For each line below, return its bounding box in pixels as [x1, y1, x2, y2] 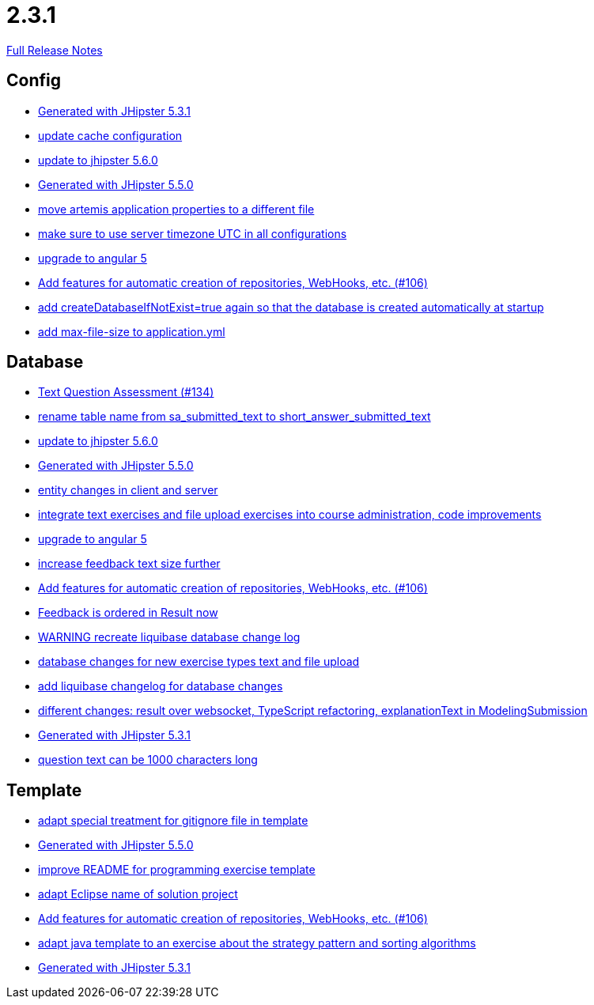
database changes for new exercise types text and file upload [38, 655, 360, 669]
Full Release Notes [6, 43, 103, 57]
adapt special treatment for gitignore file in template [38, 814, 308, 828]
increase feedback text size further [38, 557, 221, 571]
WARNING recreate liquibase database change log [38, 630, 301, 644]
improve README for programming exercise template [38, 863, 316, 877]
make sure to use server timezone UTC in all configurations [38, 226, 347, 240]
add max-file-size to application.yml [38, 324, 225, 338]
